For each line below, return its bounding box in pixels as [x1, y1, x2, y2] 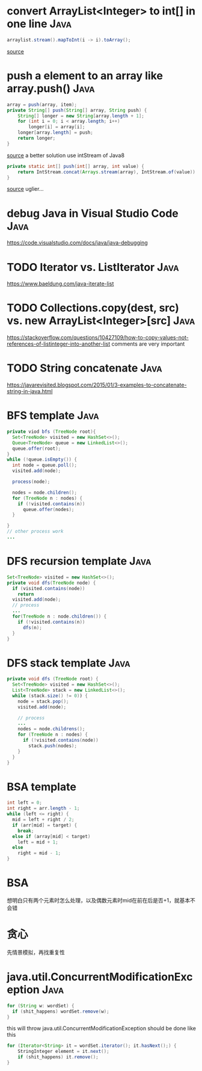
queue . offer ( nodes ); [22, 506, 75, 512]
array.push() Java [7, 82, 95, 95]
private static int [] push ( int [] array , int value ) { [7, 163, 145, 169]
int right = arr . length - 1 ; [7, 806, 80, 812]
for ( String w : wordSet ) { [7, 1002, 75, 1009]
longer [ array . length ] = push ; [17, 129, 94, 136]
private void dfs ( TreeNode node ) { [7, 580, 96, 586]
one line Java [7, 17, 72, 31]
